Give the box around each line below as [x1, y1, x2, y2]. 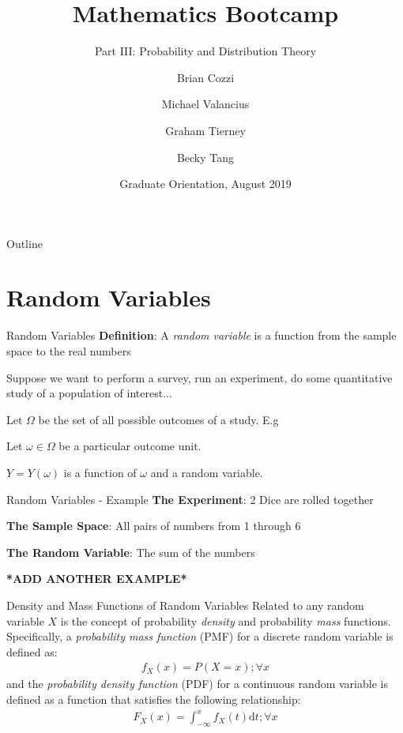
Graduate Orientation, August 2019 [119, 175, 292, 192]
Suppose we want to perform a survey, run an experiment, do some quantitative [6, 369, 393, 385]
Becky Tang [176, 148, 235, 165]
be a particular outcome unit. [58, 438, 201, 454]
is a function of [63, 464, 137, 480]
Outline [6, 235, 43, 251]
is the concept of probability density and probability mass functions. [60, 612, 391, 629]
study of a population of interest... [6, 385, 172, 401]
